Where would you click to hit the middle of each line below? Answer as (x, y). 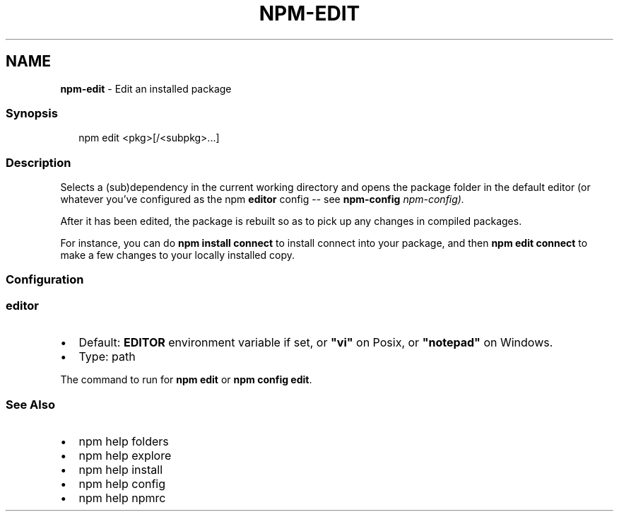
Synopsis (32, 113)
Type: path (107, 357)
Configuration (45, 280)
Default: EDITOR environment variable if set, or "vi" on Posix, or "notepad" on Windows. (316, 343)
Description (39, 162)
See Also (30, 404)
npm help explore (125, 455)
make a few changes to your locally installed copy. (178, 255)
